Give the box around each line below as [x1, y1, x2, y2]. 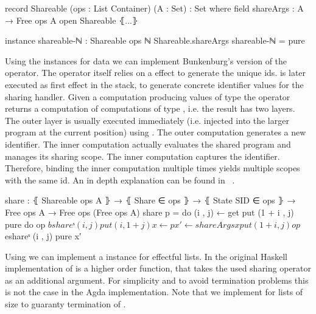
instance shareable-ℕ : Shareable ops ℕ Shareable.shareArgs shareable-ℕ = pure [5, 34, 305, 47]
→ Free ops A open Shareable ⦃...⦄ [5, 13, 139, 26]
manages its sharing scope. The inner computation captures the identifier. [5, 149, 280, 162]
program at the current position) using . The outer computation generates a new [5, 126, 306, 138]
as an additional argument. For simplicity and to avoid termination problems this [5, 273, 309, 286]
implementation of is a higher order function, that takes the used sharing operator [5, 262, 312, 275]
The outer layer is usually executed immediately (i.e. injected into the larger [5, 114, 289, 126]
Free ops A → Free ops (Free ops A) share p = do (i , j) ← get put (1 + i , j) [5, 205, 294, 218]
